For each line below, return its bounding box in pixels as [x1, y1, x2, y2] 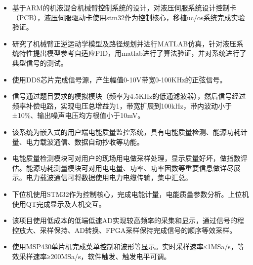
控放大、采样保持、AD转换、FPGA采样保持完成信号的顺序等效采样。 [12, 225, 237, 235]
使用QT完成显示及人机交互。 [12, 198, 106, 209]
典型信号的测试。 [12, 57, 68, 68]
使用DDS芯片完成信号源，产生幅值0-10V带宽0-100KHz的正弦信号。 [12, 74, 227, 84]
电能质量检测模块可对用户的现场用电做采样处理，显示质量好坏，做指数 [12, 153, 241, 163]
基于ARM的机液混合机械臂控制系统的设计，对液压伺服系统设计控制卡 [12, 2, 237, 12]
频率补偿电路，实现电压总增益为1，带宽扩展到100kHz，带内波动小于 [12, 100, 232, 111]
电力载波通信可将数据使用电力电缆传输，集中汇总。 [26, 172, 192, 183]
